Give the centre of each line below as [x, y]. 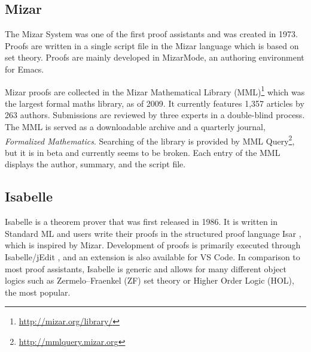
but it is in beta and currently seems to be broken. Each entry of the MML [143, 152]
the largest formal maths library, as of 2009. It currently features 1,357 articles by [155, 103]
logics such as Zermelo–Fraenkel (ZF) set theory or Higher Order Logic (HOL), [150, 280]
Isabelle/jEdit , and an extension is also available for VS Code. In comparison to [153, 257]
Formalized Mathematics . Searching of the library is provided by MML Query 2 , [150, 140]
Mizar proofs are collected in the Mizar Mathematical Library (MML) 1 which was [155, 91]
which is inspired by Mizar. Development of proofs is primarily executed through [153, 245]
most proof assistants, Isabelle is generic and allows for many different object [146, 268]
